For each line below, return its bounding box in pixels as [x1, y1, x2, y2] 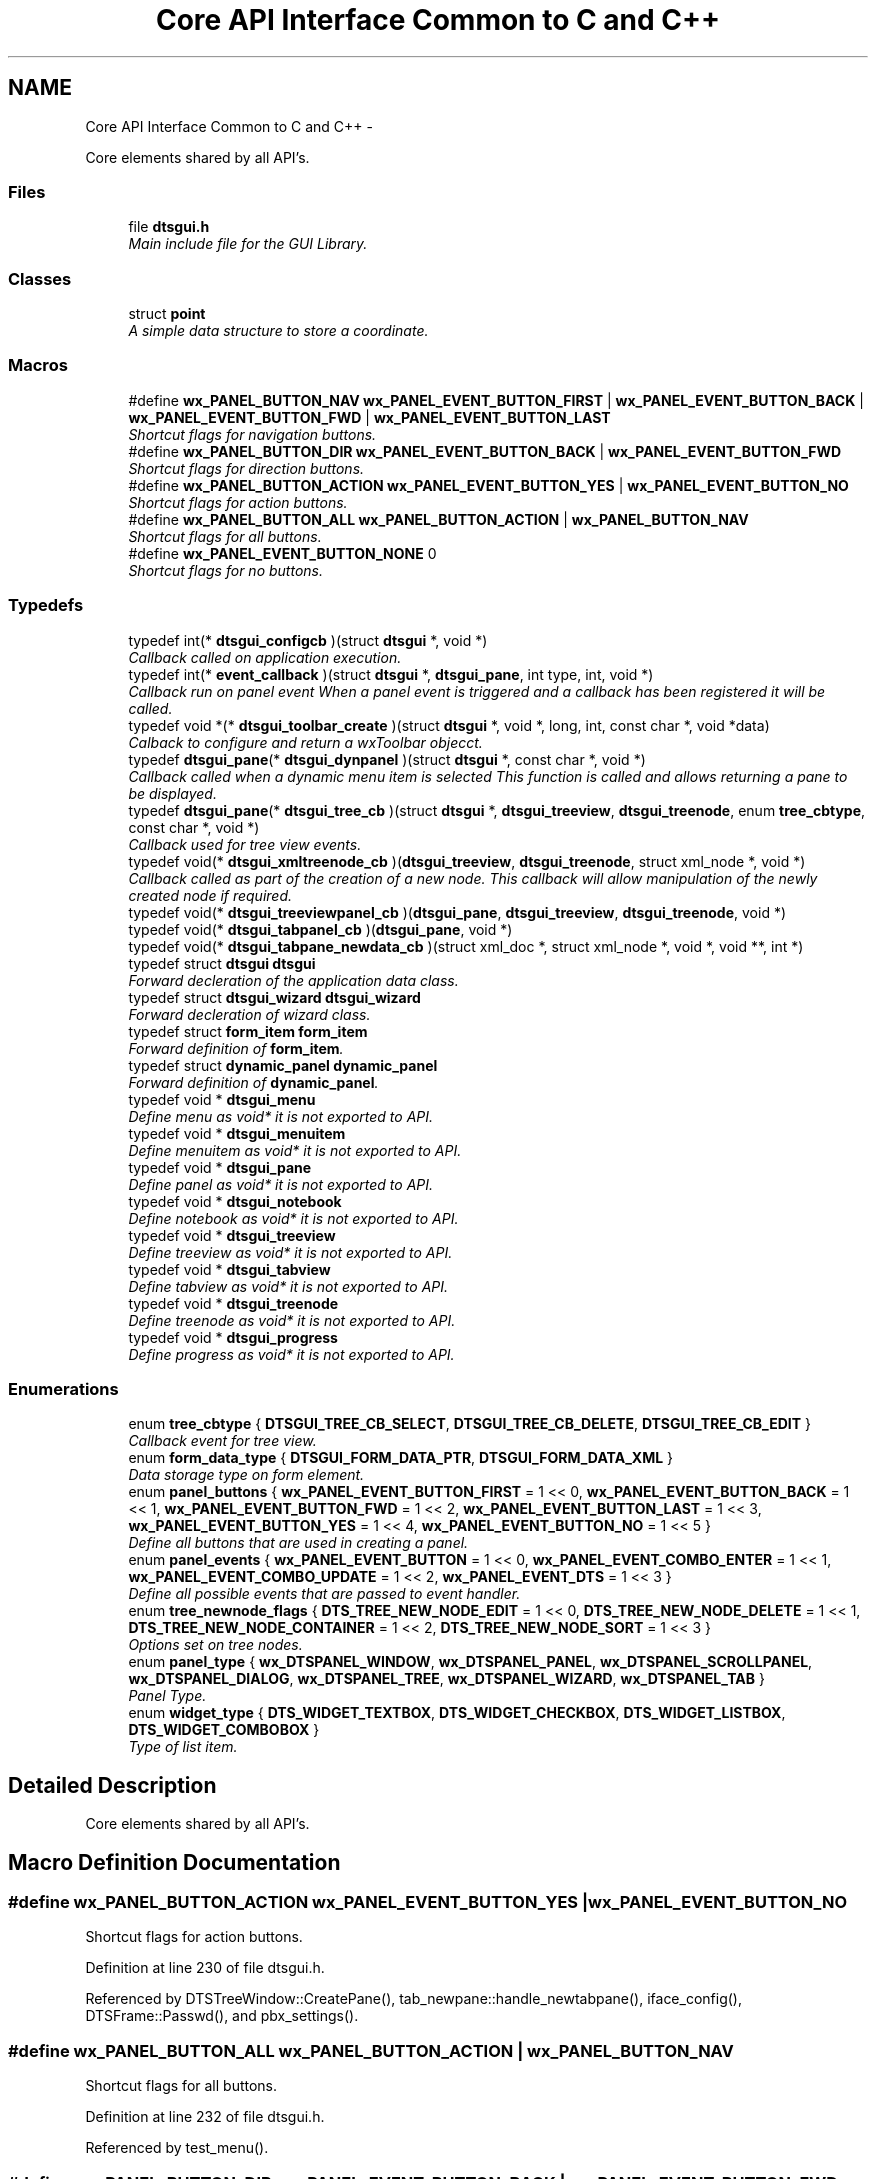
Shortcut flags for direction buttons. [128, 459, 365, 477]
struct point [128, 305, 206, 323]
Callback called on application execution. [128, 648, 402, 666]
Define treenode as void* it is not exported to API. [128, 1311, 456, 1329]
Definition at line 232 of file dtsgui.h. [85, 2108, 325, 2126]
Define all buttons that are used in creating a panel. [128, 1534, 469, 1552]
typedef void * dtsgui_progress [128, 1328, 338, 1346]
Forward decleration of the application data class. [128, 971, 459, 989]
